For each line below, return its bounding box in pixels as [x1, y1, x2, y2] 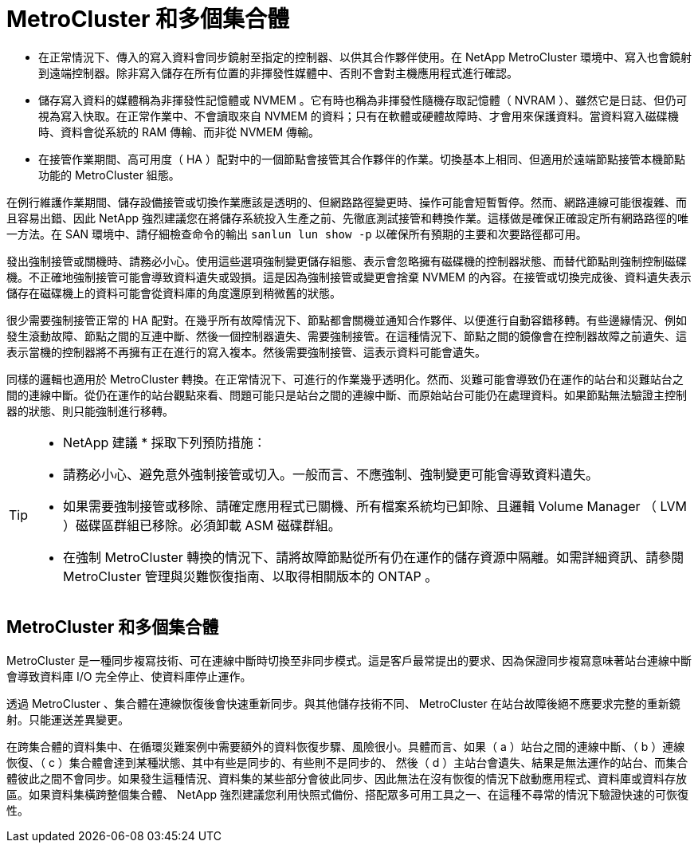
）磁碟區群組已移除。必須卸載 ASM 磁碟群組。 [63, 517, 341, 533]
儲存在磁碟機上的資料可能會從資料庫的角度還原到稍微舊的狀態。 [6, 285, 341, 300]
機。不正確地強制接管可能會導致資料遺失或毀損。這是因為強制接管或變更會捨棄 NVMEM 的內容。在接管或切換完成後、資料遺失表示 [6, 269, 692, 284]
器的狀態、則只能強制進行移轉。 [6, 403, 174, 418]
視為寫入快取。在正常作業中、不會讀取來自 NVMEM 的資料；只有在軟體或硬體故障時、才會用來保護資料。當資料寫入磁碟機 [38, 108, 679, 123]
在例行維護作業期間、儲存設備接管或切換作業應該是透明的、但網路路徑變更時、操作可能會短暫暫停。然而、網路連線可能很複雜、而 [6, 195, 687, 209]
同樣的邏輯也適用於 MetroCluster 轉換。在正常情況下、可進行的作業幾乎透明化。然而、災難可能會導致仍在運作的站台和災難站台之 [6, 371, 684, 386]
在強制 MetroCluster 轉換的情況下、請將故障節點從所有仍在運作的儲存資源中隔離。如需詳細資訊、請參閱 [63, 548, 684, 565]
